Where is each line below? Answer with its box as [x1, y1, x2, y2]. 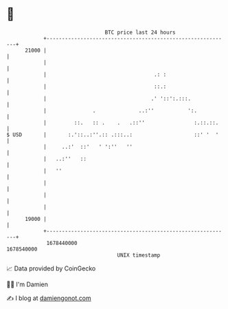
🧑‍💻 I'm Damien [6, 280, 49, 288]
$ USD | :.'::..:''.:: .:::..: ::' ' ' [6, 131, 219, 138]
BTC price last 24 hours [104, 29, 176, 36]
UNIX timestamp [117, 251, 161, 259]
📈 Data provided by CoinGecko [6, 264, 96, 273]
